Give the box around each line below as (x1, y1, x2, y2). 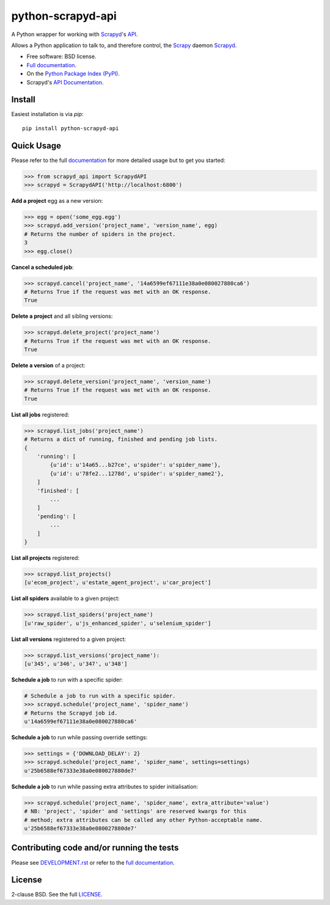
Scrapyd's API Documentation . (26, 78, 104, 86)
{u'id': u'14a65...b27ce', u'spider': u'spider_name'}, (50, 461, 221, 469)
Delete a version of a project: (11, 362, 86, 369)
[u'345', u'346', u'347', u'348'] (24, 660, 128, 667)
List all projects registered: (11, 554, 79, 562)
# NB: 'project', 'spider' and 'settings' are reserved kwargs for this (24, 808, 247, 815)
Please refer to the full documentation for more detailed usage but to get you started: (11, 156, 226, 164)
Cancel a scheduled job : (11, 263, 74, 271)
